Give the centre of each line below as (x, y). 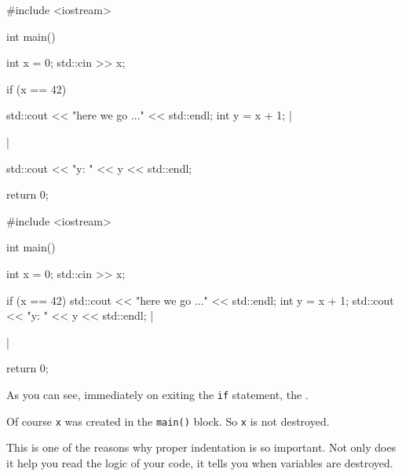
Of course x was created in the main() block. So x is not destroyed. (168, 421)
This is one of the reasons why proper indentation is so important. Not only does (201, 447)
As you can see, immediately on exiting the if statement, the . (157, 394)
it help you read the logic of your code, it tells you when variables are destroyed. (200, 462)
